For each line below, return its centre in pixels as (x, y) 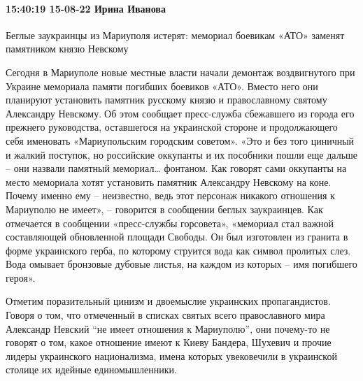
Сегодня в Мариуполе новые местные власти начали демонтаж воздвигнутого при (180, 72)
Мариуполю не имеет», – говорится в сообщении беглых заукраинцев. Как (164, 209)
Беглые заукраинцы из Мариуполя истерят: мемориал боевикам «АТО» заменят (175, 35)
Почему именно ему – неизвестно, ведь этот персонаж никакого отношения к (170, 195)
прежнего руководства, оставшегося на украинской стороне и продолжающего (172, 127)
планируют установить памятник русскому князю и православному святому (166, 100)
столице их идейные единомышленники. (91, 369)
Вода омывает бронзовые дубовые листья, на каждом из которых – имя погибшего (181, 264)
